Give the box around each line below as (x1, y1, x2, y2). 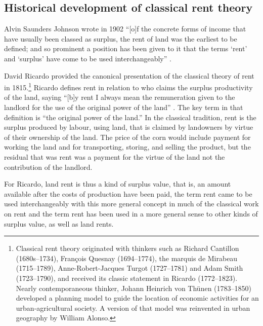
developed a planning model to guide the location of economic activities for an (16, 293, 259, 303)
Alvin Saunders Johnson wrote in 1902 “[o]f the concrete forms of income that (4, 23, 246, 34)
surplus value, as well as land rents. (4, 218, 114, 229)
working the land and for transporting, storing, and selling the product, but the (4, 141, 251, 152)
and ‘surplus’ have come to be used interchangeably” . (4, 53, 171, 63)
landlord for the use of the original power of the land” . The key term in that (4, 102, 243, 113)
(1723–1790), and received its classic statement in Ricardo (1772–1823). (16, 272, 238, 283)
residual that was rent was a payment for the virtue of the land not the (4, 151, 225, 162)
